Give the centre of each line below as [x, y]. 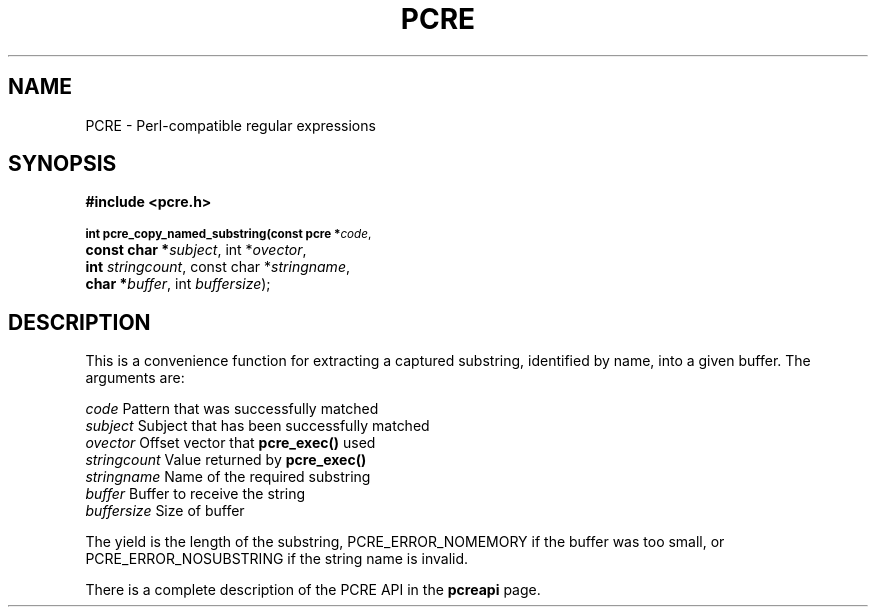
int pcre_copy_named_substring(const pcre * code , [228, 234]
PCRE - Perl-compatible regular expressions [230, 125]
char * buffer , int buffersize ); [178, 284]
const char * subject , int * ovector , [196, 250]
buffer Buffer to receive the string [195, 494]
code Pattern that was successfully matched [232, 409]
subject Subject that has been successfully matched [257, 426]
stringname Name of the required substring [228, 477]
